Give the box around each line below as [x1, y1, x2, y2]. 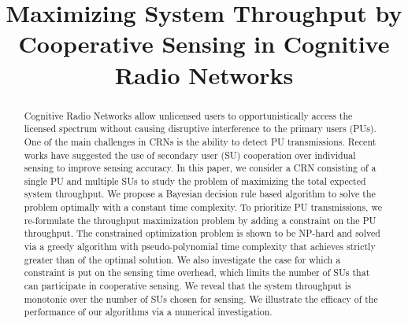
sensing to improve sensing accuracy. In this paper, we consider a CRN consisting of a [24, 161, 376, 175]
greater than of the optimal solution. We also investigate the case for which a [24, 252, 341, 266]
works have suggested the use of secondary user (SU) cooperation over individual [24, 148, 356, 161]
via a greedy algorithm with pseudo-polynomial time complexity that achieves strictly [24, 240, 376, 253]
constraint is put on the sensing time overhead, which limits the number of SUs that [24, 266, 370, 279]
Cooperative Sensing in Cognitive [18, 28, 390, 60]
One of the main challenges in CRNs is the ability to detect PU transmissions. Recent [24, 134, 376, 148]
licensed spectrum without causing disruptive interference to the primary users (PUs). [24, 122, 376, 135]
